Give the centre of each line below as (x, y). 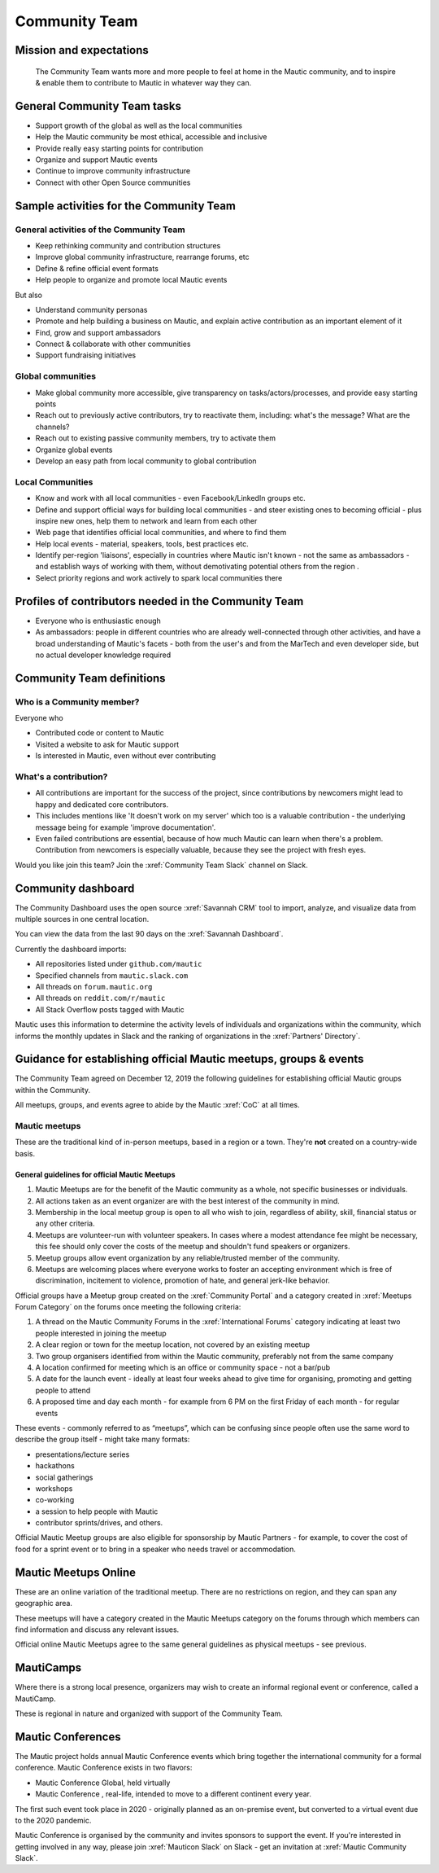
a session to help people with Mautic (97, 1511)
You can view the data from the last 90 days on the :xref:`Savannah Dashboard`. (149, 934)
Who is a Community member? (77, 702)
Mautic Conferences (68, 1737)
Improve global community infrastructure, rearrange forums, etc (142, 257)
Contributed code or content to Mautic (100, 733)
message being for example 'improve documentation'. (126, 827)
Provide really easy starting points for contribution (119, 148)
